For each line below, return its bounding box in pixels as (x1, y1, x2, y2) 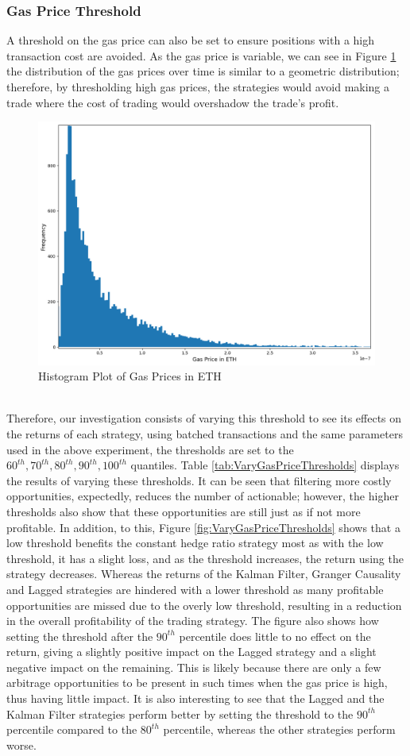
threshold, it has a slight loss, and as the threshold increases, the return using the (6, 550, 404, 566)
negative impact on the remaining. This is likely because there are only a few (6, 658, 381, 675)
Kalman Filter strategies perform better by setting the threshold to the (6, 705, 354, 722)
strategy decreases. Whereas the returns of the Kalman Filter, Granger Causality (6, 565, 401, 582)
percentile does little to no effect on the (179, 627, 371, 644)
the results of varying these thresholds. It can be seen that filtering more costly (6, 472, 392, 488)
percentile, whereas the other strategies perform (163, 721, 396, 738)
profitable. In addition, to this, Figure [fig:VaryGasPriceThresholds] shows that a (6, 519, 400, 535)
